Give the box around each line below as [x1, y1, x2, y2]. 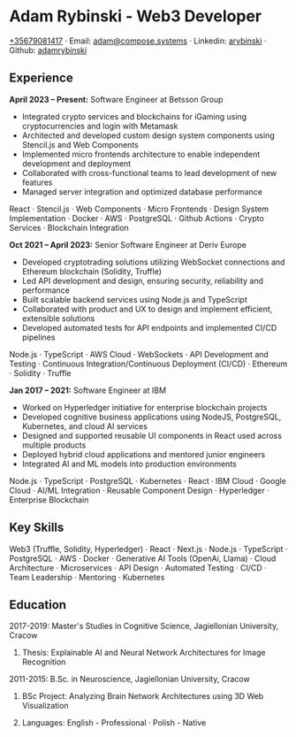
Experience [9, 71, 73, 86]
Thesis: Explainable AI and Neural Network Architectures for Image [21, 648, 266, 658]
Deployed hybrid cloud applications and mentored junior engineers [21, 449, 266, 459]
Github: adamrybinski [9, 44, 87, 55]
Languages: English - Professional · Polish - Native [21, 718, 207, 728]
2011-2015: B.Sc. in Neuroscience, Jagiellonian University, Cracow [9, 674, 250, 685]
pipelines [21, 332, 56, 342]
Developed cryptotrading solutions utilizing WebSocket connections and [21, 257, 285, 267]
